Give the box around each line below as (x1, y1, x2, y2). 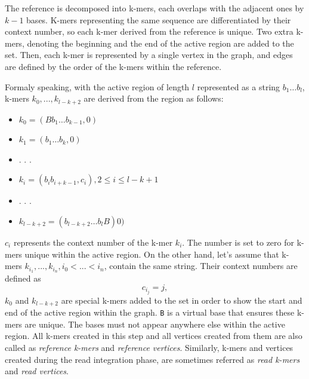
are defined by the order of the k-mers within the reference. (5, 60, 222, 72)
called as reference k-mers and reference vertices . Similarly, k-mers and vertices (5, 341, 293, 354)
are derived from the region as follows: (84, 92, 224, 105)
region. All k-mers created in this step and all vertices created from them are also (5, 329, 302, 342)
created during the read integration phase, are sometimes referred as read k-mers (5, 353, 300, 365)
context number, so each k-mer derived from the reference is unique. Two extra (5, 25, 293, 38)
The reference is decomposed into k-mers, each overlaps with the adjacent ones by (5, 2, 304, 14)
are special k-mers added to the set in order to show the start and (61, 294, 302, 306)
